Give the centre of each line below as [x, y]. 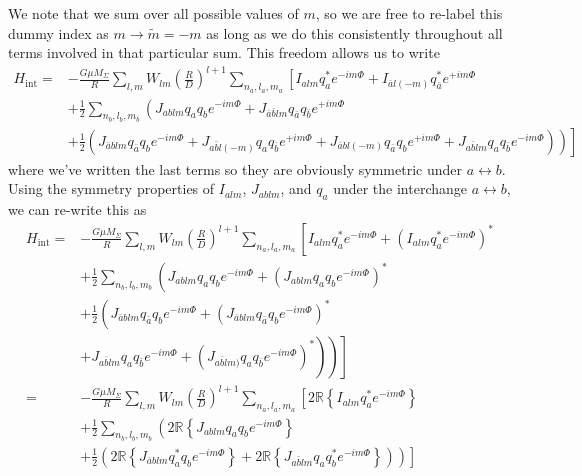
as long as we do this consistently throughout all [354, 32]
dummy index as [58, 32]
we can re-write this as [77, 209]
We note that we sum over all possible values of [153, 13]
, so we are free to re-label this [409, 13]
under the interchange [400, 188]
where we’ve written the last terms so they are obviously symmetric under [235, 168]
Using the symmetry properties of [111, 188]
